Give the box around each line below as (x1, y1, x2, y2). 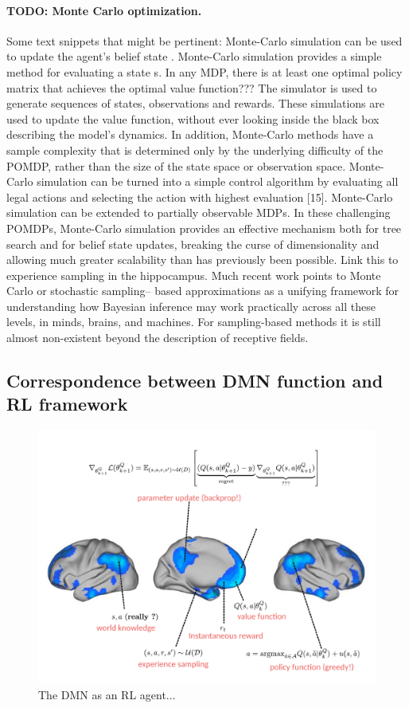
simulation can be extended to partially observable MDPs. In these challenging (6, 204, 391, 221)
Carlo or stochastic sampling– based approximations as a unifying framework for (6, 282, 399, 299)
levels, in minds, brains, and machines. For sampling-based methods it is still (6, 313, 381, 330)
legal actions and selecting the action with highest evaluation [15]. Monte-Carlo (6, 188, 393, 205)
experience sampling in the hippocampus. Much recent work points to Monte (6, 266, 381, 283)
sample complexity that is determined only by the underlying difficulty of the (6, 141, 384, 158)
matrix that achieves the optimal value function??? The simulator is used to (6, 79, 377, 96)
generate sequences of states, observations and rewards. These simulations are (6, 95, 384, 112)
